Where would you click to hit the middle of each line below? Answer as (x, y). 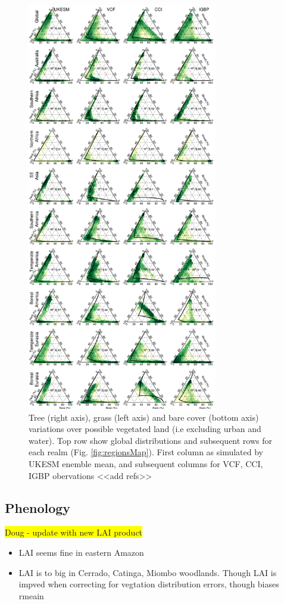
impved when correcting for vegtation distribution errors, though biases (149, 584)
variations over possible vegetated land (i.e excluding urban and (145, 429)
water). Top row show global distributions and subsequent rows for (151, 440)
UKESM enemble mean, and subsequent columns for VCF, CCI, (146, 464)
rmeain (31, 595)
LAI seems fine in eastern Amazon (81, 553)
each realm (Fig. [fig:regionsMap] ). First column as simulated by (146, 452)
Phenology (38, 507)
